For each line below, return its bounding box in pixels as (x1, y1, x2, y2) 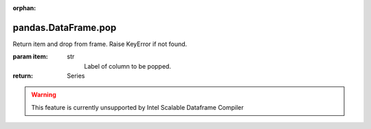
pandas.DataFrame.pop (12, 21, 117, 34)
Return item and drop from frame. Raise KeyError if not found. (12, 40, 188, 48)
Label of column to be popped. (84, 62, 172, 70)
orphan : (12, 4, 36, 12)
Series (67, 72, 85, 80)
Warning (31, 91, 56, 99)
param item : (12, 52, 48, 61)
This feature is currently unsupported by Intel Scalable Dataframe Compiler (31, 103, 244, 111)
